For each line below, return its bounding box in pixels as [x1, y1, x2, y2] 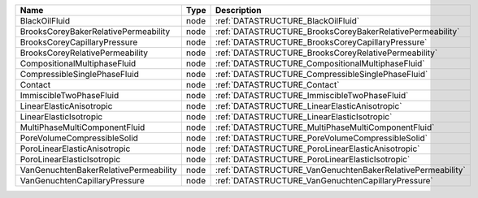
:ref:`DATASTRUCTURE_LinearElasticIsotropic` [215, 111, 393, 122]
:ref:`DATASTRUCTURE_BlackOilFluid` [215, 15, 360, 26]
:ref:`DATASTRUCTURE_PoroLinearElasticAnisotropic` [215, 143, 420, 154]
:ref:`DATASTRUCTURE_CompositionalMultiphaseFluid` [215, 58, 426, 69]
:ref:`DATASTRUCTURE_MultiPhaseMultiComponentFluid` [215, 122, 435, 133]
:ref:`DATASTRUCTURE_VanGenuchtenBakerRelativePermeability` [215, 165, 467, 175]
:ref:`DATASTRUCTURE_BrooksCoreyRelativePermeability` [215, 47, 438, 58]
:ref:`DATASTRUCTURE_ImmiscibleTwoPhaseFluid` [215, 90, 409, 101]
